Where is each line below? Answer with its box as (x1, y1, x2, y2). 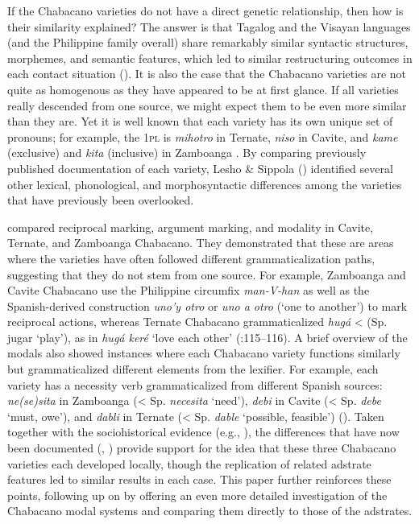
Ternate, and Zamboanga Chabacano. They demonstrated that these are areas (7, 234, 394, 251)
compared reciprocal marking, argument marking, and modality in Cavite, (7, 218, 374, 235)
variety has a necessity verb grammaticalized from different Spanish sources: (7, 376, 383, 393)
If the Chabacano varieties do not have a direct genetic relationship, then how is (7, 2, 404, 19)
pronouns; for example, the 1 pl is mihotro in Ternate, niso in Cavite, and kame (7, 128, 398, 145)
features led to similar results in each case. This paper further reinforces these (7, 471, 392, 488)
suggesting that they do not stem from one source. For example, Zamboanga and (7, 266, 406, 283)
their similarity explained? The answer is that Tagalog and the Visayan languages (7, 18, 411, 35)
